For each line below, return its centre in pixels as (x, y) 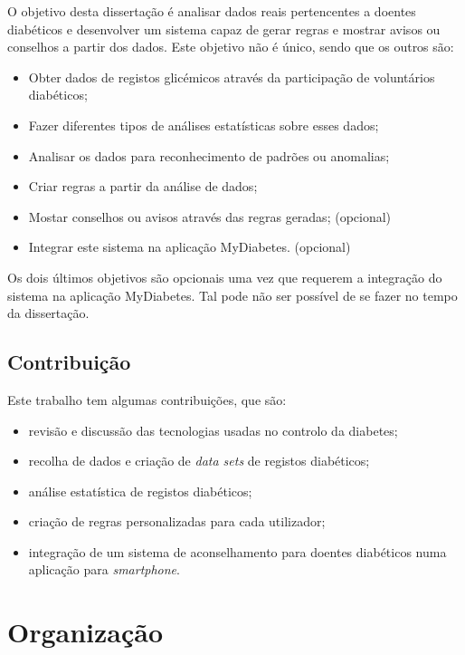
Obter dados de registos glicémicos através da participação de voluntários (232, 77)
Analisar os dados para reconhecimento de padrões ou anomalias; (209, 155)
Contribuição (69, 362)
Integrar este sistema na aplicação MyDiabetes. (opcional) (190, 247)
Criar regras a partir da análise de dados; (143, 186)
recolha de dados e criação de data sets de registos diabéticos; (199, 461)
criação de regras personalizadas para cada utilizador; (177, 521)
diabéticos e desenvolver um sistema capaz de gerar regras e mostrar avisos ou (224, 29)
